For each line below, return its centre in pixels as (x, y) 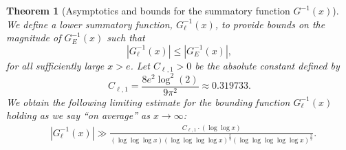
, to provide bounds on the (270, 24)
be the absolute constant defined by (267, 65)
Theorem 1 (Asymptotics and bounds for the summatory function (148, 10)
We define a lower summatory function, (89, 24)
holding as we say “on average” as (78, 115)
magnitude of (34, 37)
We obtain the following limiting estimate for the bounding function (148, 101)
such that (126, 37)
